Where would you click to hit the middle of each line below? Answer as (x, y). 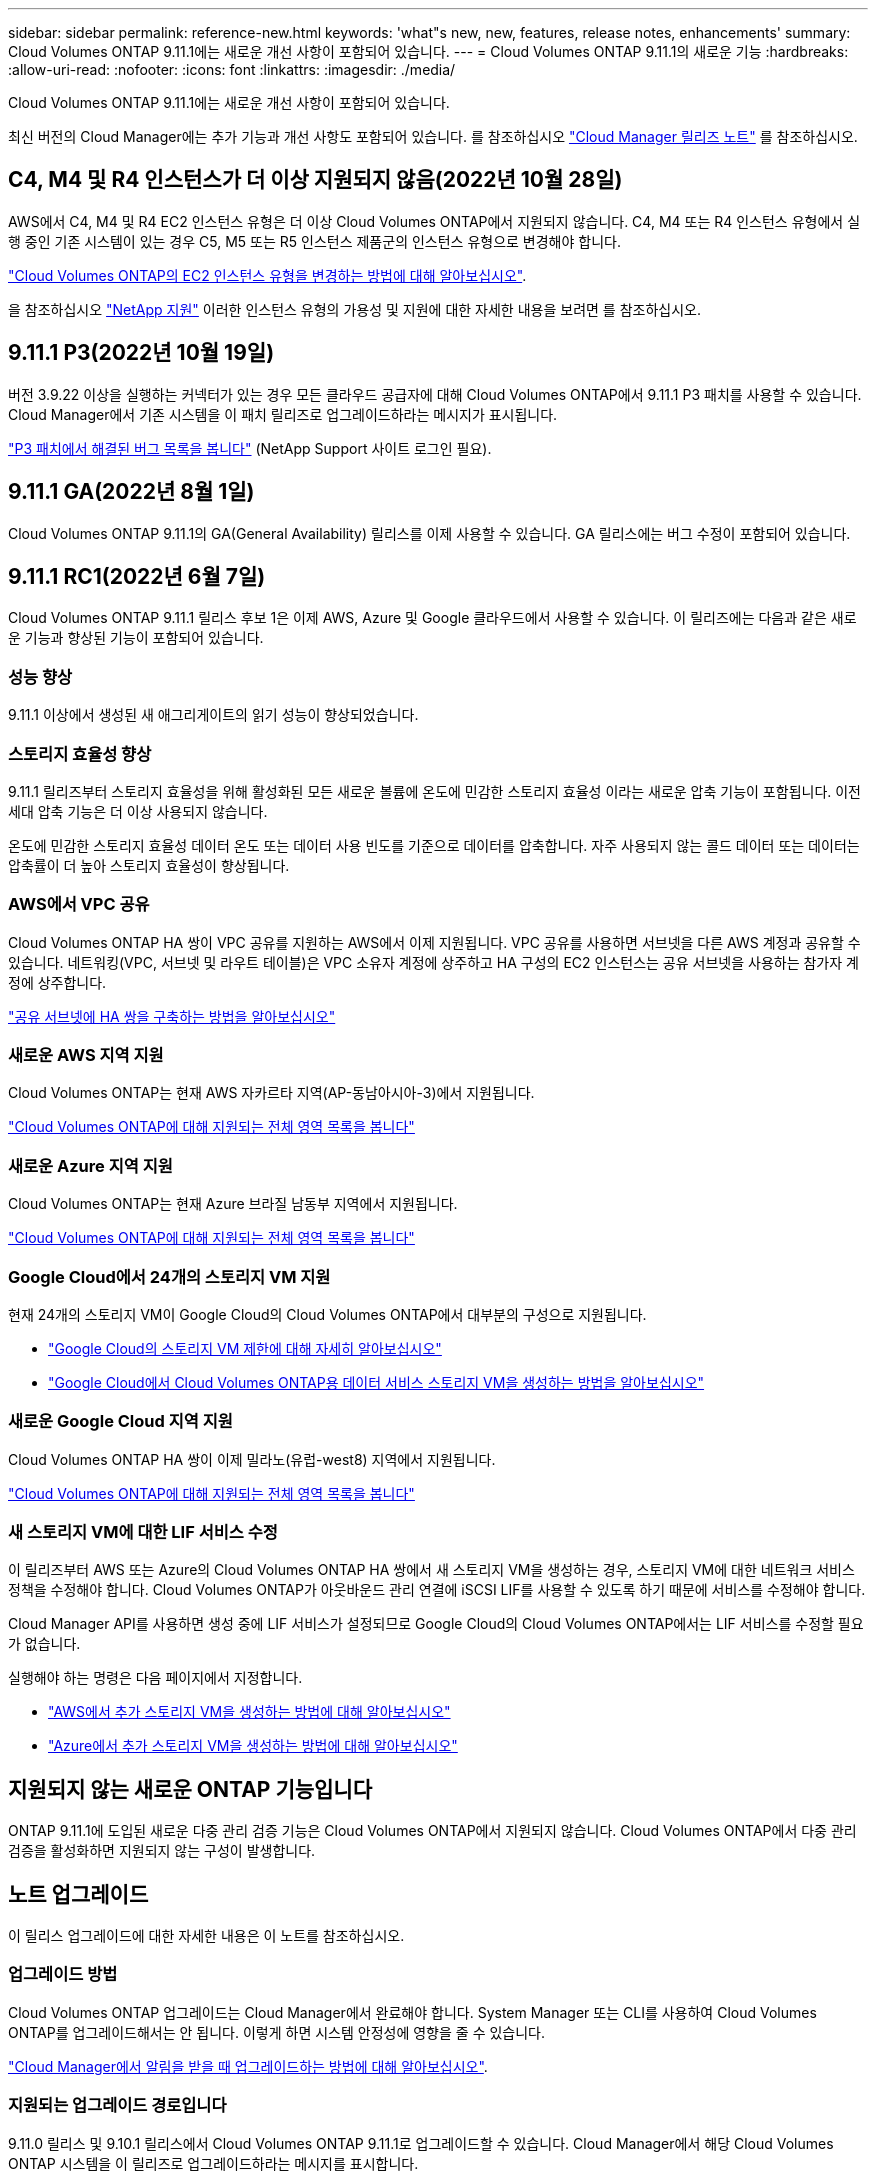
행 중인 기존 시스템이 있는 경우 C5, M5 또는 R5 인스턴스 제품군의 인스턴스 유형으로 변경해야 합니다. (314, 241)
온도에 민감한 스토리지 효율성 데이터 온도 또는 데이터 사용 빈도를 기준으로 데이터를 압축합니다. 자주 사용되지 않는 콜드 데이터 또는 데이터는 (434, 845)
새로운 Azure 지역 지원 (90, 1165)
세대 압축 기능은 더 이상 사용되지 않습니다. (138, 811)
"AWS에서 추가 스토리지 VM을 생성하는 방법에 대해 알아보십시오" (249, 1712)
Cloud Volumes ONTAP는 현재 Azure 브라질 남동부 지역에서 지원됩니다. (233, 1204)
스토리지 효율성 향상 (80, 753)
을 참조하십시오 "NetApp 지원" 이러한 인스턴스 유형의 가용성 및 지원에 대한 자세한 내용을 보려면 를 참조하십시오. (354, 309)
